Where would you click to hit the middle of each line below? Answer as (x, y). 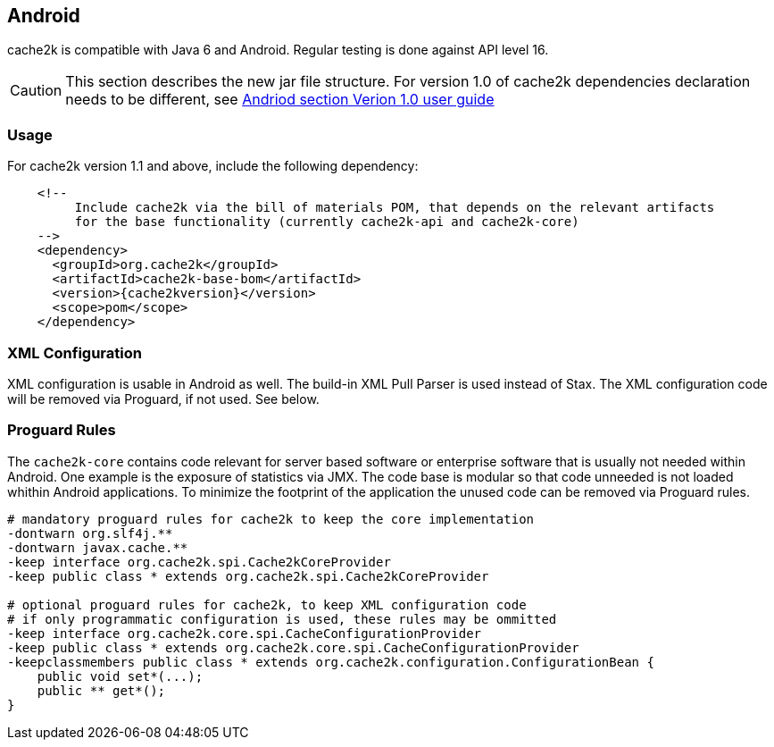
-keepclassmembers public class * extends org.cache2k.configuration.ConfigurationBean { (331, 662)
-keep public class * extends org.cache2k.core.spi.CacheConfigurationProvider (293, 647)
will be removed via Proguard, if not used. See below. (163, 399)
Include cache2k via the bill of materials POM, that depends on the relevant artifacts (395, 208)
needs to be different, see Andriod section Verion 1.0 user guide (280, 100)
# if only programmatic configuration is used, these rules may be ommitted (282, 619)
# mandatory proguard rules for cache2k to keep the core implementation (271, 519)
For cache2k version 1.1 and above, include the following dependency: (213, 166)
